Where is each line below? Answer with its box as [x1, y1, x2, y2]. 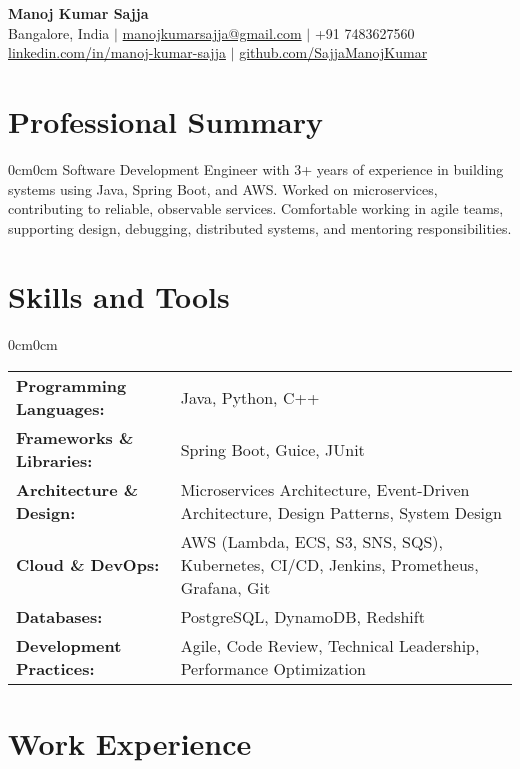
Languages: [16, 397, 105, 420]
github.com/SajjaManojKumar [239, 42, 428, 63]
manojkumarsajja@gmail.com [122, 22, 302, 43]
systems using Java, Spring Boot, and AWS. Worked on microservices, [8, 178, 438, 199]
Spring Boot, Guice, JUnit [180, 437, 365, 461]
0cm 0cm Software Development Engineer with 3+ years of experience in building [8, 158, 504, 179]
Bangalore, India [8, 22, 110, 43]
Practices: [16, 657, 95, 680]
